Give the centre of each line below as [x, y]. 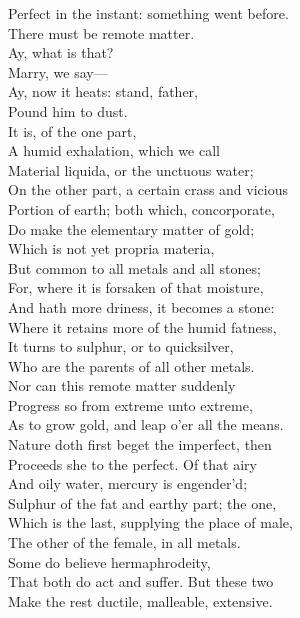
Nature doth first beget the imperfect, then [140, 444]
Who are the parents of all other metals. [131, 365]
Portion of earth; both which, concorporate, [141, 208]
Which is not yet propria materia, [111, 248]
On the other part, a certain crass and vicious [148, 189]
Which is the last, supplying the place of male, [150, 522]
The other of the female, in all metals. [124, 542]
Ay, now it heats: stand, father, [103, 91]
